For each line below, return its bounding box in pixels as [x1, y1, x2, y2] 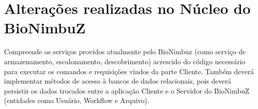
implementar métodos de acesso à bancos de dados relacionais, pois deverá [4, 76, 232, 86]
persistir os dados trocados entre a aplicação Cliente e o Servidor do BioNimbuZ [4, 85, 250, 96]
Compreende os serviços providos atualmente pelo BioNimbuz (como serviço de [4, 46, 246, 57]
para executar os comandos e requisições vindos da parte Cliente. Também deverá [4, 66, 254, 76]
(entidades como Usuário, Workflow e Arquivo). [4, 95, 150, 106]
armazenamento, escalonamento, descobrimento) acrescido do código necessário [4, 56, 246, 66]
